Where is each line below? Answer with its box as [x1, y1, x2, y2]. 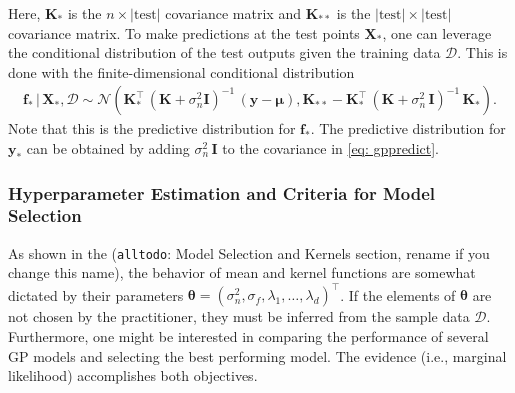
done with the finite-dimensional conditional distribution [8, 61, 355, 82]
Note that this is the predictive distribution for [8, 118, 296, 139]
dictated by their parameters [8, 284, 184, 305]
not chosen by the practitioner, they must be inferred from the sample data [8, 306, 470, 327]
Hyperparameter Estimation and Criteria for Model [8, 180, 436, 205]
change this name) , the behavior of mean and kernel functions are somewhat [8, 262, 476, 283]
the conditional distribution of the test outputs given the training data [8, 42, 441, 63]
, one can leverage [382, 22, 492, 43]
